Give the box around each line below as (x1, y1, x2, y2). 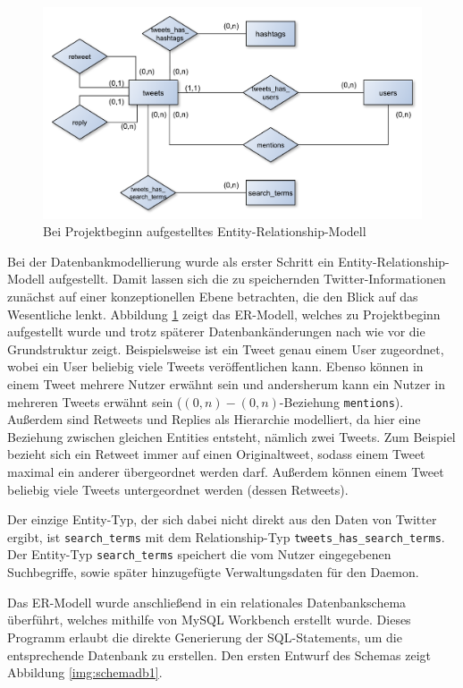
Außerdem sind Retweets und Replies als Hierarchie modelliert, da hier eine (7, 410, 421, 429)
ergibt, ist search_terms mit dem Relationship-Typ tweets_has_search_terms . (7, 527, 445, 546)
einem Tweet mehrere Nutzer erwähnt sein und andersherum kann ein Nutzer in (7, 375, 446, 393)
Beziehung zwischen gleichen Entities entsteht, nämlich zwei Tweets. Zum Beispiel (7, 427, 456, 446)
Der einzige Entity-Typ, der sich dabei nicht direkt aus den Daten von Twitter (7, 510, 437, 529)
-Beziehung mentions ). (279, 392, 404, 411)
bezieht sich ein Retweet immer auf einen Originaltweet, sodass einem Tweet (7, 445, 425, 463)
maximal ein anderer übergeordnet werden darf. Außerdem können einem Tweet (7, 463, 444, 481)
